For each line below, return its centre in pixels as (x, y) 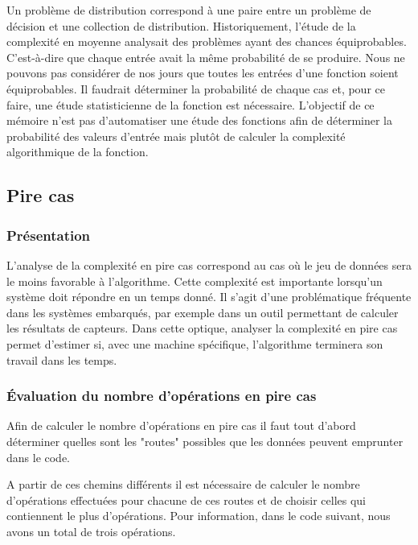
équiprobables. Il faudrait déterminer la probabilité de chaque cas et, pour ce (196, 88)
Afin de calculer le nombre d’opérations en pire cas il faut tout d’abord (181, 425)
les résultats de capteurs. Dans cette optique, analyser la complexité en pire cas (202, 328)
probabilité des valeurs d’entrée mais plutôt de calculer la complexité (176, 136)
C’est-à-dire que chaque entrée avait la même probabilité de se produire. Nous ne (206, 57)
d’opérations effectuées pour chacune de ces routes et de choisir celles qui (186, 500)
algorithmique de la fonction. (78, 152)
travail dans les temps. (62, 359)
